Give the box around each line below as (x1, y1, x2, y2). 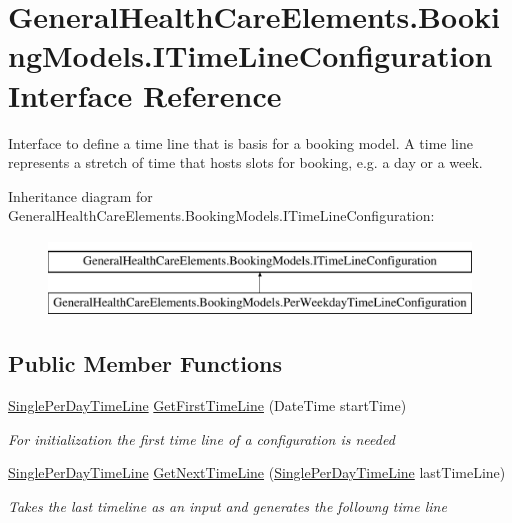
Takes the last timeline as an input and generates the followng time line (8, 496, 447, 517)
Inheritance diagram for (8, 185, 153, 206)
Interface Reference (8, 74, 282, 115)
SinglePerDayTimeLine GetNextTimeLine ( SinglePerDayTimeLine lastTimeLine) (8, 462, 506, 483)
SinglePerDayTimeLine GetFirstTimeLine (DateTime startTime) (8, 395, 407, 416)
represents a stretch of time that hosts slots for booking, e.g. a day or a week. (8, 152, 483, 173)
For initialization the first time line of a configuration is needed (8, 428, 395, 449)
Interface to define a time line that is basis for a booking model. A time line (8, 132, 474, 153)
